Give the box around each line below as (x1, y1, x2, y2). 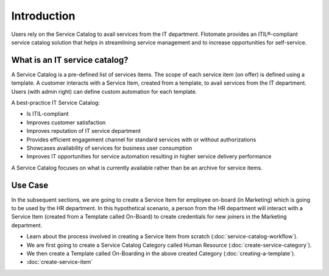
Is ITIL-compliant (26, 110, 69, 118)
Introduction (11, 9, 76, 23)
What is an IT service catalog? (11, 55, 129, 65)
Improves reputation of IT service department (26, 127, 141, 135)
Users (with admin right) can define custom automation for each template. (11, 88, 197, 95)
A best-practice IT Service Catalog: (11, 99, 100, 107)
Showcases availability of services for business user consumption (26, 144, 193, 152)
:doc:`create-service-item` (26, 258, 93, 266)
